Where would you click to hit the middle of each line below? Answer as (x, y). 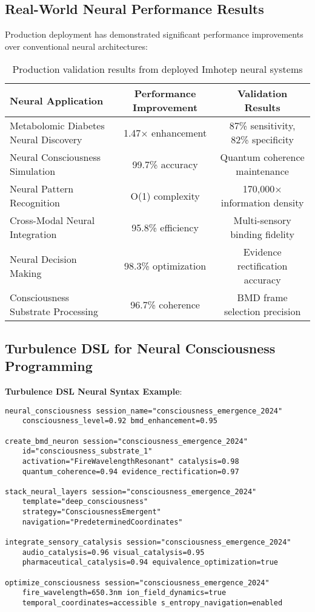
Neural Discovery (46, 140)
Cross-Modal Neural (52, 220)
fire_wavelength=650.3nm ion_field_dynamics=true (124, 593)
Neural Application (57, 100)
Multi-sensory (262, 220)
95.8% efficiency (165, 227)
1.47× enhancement (165, 132)
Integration (33, 234)
